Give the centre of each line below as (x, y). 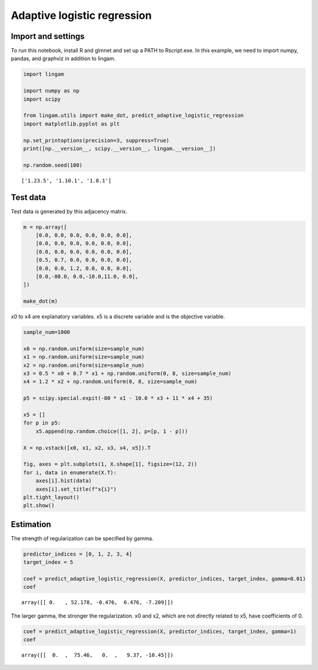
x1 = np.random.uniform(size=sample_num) (84, 357)
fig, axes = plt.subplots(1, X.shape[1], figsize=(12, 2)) (110, 464)
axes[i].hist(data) (64, 481)
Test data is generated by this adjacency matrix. (69, 211)
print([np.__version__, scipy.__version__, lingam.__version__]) (120, 148)
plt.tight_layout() (51, 497)
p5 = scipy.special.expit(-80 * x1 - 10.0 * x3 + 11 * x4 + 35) (118, 398)
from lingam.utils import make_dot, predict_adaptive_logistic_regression (134, 116)
